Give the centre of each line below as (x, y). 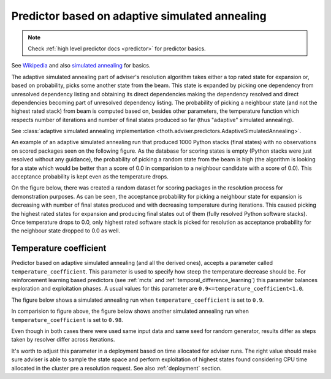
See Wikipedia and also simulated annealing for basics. (81, 66)
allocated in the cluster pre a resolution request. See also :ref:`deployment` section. (116, 368)
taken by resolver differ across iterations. (63, 340)
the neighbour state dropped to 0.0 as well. (66, 231)
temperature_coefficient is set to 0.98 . (67, 320)
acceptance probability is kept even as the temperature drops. (90, 177)
